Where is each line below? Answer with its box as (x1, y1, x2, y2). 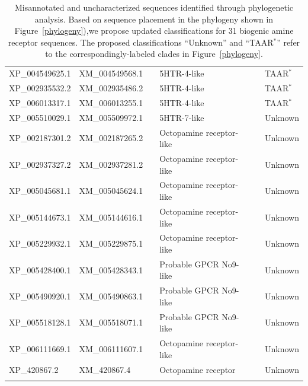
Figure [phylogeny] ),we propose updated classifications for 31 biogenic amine (14, 24, 294, 37)
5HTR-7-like (159, 111, 204, 123)
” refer (277, 36, 300, 48)
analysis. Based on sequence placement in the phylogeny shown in (34, 12, 274, 25)
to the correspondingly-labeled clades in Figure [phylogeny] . (45, 47, 263, 60)
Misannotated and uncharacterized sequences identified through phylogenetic (14, 1, 294, 13)
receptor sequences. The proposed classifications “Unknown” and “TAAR (8, 36, 274, 48)
